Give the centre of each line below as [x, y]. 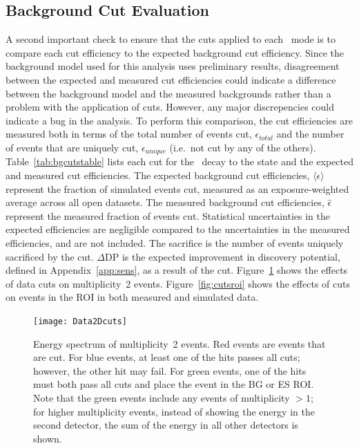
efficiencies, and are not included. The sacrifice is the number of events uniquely [175, 242]
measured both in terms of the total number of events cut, [129, 134]
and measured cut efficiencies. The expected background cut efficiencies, [158, 175]
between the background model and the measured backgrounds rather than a [168, 93]
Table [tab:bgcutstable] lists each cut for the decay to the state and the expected [179, 161]
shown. [48, 438]
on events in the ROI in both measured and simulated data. [132, 297]
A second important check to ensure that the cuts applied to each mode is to [171, 39]
